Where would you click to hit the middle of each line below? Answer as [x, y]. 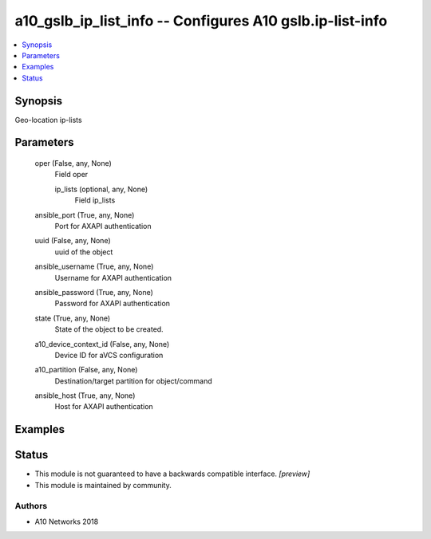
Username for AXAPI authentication [113, 277]
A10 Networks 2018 [67, 521]
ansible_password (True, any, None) [94, 292]
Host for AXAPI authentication [104, 407]
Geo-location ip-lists [49, 120]
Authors [31, 506]
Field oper [71, 175]
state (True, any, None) [73, 318]
